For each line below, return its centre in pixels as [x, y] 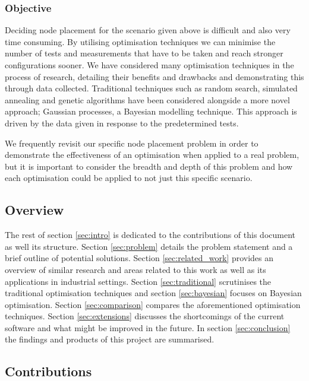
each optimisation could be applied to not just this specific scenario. [129, 178]
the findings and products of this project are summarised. [110, 339]
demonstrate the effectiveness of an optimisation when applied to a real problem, [152, 155]
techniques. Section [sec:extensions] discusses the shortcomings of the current [145, 316]
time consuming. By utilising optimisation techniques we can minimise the [140, 41]
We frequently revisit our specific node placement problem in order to [132, 143]
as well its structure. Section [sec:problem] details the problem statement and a [149, 246]
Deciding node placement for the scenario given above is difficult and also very [148, 30]
